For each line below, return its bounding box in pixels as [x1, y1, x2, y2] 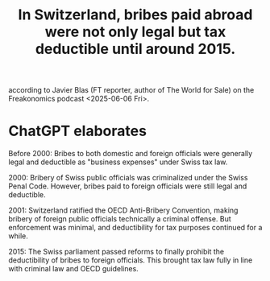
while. [8, 231, 28, 241]
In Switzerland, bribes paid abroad [18, 6, 253, 24]
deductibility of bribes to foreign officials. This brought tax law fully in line [8, 255, 253, 265]
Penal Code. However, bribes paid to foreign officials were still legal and [8, 181, 247, 191]
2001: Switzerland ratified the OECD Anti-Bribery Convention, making [8, 205, 239, 215]
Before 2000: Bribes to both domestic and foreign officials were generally [8, 149, 253, 159]
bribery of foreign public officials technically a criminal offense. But [8, 214, 231, 224]
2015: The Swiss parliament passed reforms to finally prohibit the [8, 247, 224, 257]
